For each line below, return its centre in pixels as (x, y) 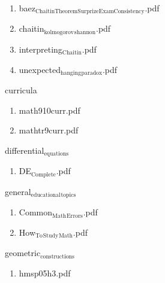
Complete (43, 174)
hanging (71, 73)
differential (25, 150)
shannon (85, 32)
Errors (74, 216)
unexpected (40, 69)
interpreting (40, 49)
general (18, 191)
